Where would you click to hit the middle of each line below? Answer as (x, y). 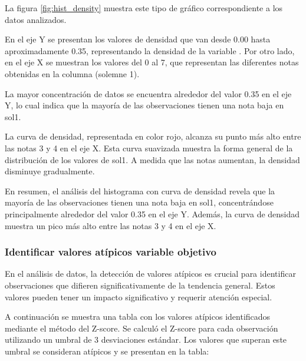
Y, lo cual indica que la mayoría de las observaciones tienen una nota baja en (144, 105)
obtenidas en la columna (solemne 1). (72, 73)
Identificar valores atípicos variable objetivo (111, 252)
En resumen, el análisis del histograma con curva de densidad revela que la (140, 191)
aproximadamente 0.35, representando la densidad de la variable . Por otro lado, (150, 50)
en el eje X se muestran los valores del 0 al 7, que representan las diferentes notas (152, 62)
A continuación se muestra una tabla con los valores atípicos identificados (138, 317)
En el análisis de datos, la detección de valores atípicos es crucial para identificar (150, 274)
